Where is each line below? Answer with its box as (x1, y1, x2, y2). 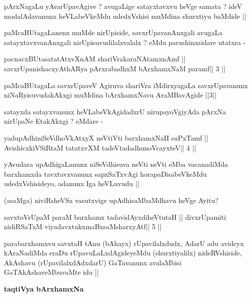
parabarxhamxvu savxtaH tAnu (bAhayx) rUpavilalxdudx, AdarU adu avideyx (4, 238, 244, 248)
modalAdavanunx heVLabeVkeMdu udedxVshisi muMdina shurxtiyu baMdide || (4, 10, 247, 21)
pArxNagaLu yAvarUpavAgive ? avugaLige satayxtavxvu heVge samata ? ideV (4, 1, 243, 11)
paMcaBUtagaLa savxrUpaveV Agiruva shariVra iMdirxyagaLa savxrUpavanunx (4, 80, 248, 90)
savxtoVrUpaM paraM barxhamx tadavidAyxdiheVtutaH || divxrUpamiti (4, 211, 226, 222)
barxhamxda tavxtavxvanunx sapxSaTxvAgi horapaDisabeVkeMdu (4, 168, 207, 179)
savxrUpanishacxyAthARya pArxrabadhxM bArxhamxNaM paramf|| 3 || (4, 63, 226, 73)
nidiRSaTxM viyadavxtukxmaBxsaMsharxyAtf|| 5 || (4, 221, 162, 232)
